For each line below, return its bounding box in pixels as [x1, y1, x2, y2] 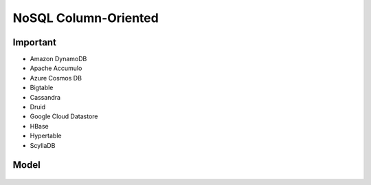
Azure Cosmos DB [30, 74, 82, 82]
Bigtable [30, 83, 54, 92]
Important [12, 36, 56, 48]
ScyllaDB [30, 141, 56, 149]
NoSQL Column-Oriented [12, 10, 159, 25]
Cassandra [30, 93, 61, 101]
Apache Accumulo [30, 64, 82, 72]
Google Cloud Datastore [30, 112, 99, 120]
